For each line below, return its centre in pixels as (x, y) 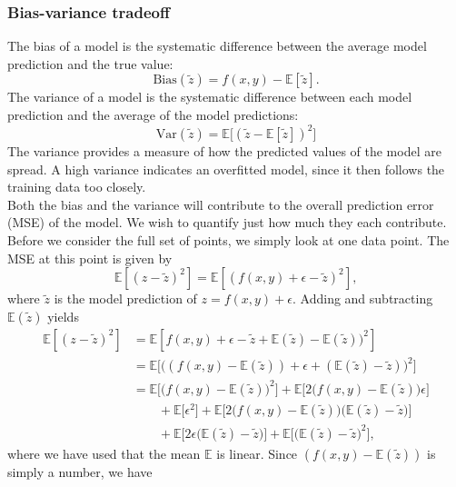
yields (63, 316)
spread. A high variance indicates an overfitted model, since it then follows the (226, 169)
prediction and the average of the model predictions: (153, 114)
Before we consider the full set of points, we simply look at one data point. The (228, 240)
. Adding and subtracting (363, 298)
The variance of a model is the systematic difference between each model (210, 97)
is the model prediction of (125, 298)
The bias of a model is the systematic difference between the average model (217, 46)
